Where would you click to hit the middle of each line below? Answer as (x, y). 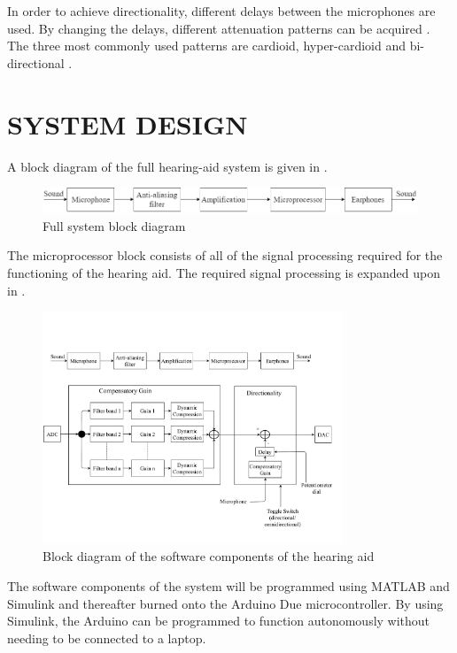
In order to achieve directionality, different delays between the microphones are (221, 11)
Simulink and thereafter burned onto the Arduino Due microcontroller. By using (225, 603)
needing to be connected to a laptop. (107, 638)
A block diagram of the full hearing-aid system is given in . (167, 166)
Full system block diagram (114, 225)
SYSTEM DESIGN (128, 123)
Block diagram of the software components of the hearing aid (209, 556)
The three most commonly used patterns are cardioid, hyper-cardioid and (207, 46)
